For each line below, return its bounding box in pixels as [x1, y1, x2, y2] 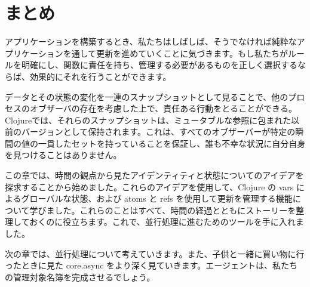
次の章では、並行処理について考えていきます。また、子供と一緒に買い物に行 [5, 247, 305, 260]
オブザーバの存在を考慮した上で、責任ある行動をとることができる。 [29, 102, 297, 115]
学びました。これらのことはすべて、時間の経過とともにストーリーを [29, 203, 296, 216]
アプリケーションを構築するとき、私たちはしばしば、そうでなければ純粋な [5, 35, 297, 48]
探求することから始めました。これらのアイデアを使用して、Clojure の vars [5, 180, 294, 193]
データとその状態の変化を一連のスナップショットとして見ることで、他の [5, 90, 288, 103]
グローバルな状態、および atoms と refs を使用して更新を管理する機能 [21, 192, 293, 205]
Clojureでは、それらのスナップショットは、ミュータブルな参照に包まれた [5, 113, 291, 126]
